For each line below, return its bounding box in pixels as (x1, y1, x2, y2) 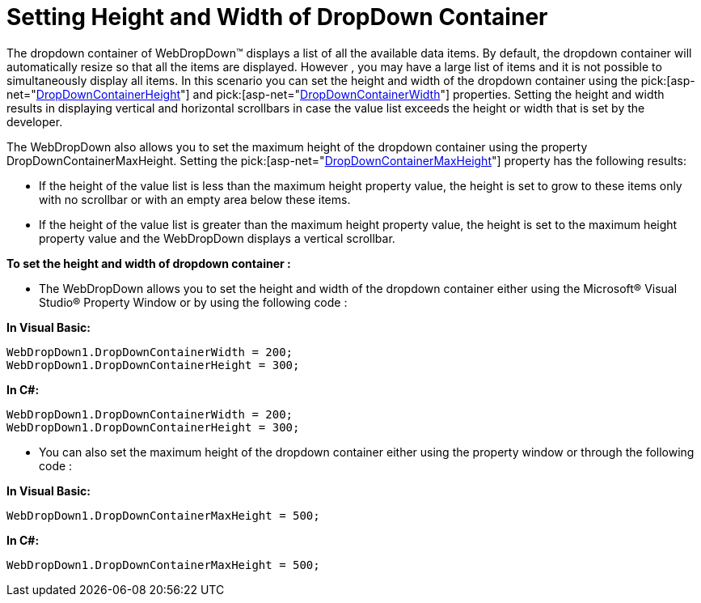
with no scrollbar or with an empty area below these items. (39, 192, 351, 206)
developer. (6, 114, 63, 129)
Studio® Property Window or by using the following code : (39, 295, 348, 309)
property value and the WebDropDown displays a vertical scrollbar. (39, 231, 395, 245)
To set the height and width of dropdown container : (6, 256, 291, 270)
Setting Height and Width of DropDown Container (6, 3, 548, 31)
